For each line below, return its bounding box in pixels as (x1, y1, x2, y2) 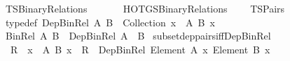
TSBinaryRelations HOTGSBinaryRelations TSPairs (5, 1, 285, 15)
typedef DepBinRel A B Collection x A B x (5, 15, 215, 29)
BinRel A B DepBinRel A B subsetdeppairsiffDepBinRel (5, 28, 271, 43)
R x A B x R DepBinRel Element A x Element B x (10, 42, 270, 56)
